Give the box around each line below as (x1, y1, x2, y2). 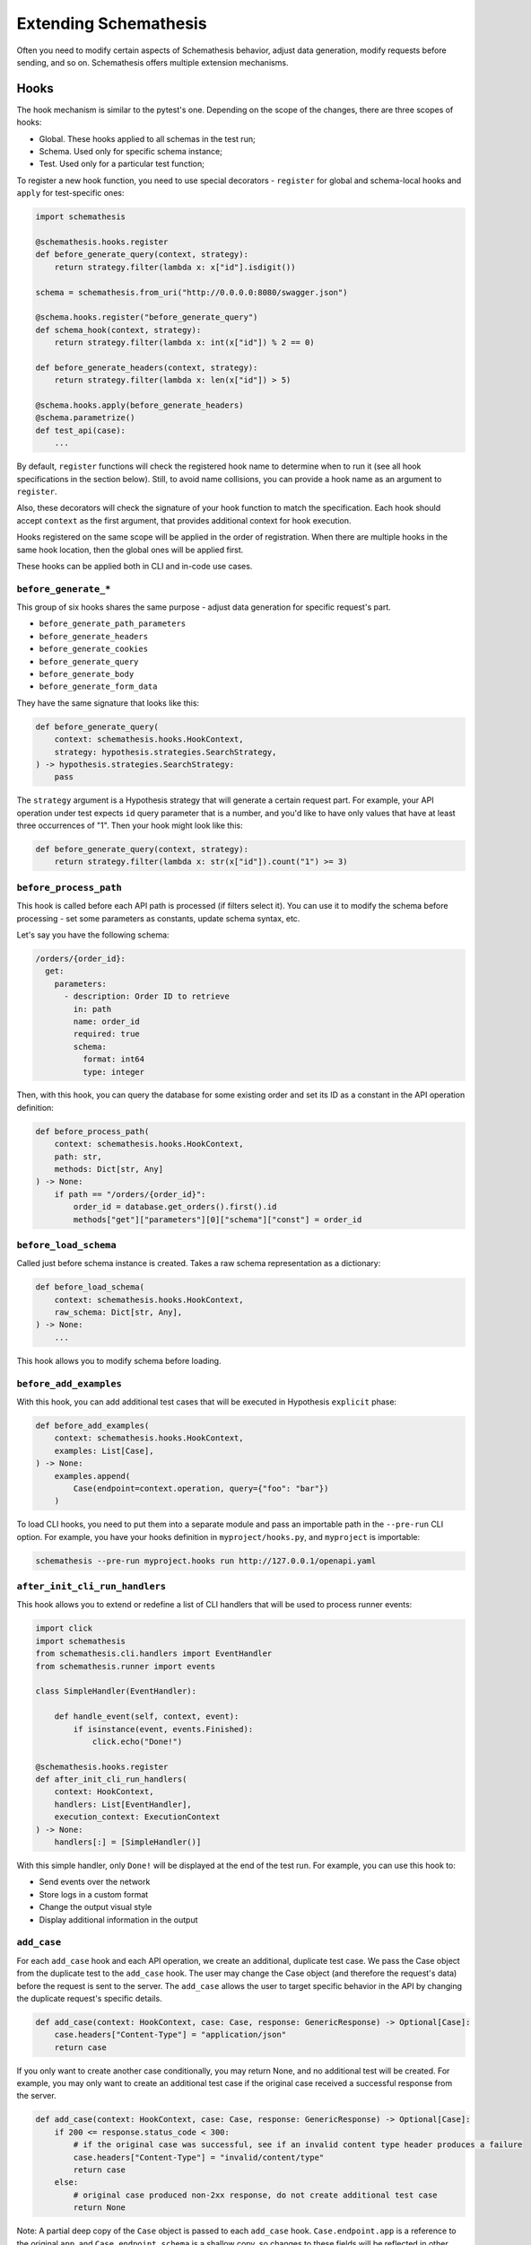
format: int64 (82, 1054, 145, 1064)
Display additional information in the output (39, 1914, 198, 1925)
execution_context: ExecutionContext (54, 1812, 221, 1822)
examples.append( (54, 1471, 131, 1481)
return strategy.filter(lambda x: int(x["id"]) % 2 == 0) (54, 338, 315, 348)
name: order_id (73, 1016, 141, 1026)
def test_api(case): (35, 425, 126, 436)
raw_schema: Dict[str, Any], (54, 1307, 183, 1317)
